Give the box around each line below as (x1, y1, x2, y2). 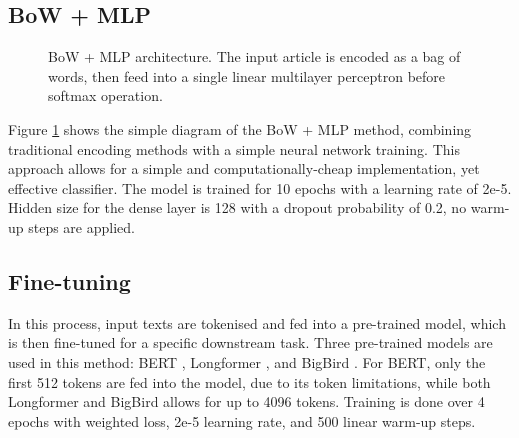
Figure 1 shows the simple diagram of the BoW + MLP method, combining (8, 118, 472, 139)
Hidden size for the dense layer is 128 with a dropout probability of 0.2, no (8, 197, 467, 218)
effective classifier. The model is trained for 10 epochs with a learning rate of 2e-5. (8, 177, 512, 198)
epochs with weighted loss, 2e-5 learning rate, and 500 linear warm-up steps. (8, 410, 476, 431)
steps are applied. (28, 216, 135, 237)
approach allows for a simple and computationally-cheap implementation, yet (8, 158, 480, 179)
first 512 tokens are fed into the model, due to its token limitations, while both (8, 371, 491, 392)
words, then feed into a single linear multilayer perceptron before (48, 65, 446, 86)
